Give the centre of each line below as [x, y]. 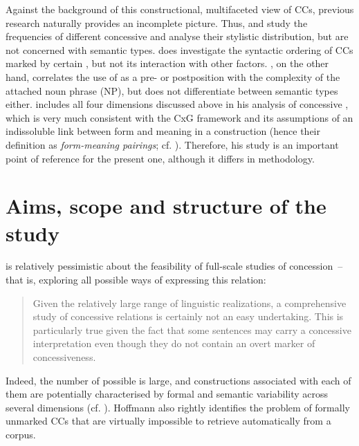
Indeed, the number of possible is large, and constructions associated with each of [178, 380]
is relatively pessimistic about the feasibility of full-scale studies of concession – [174, 266]
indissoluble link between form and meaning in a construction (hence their [163, 131]
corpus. [21, 434]
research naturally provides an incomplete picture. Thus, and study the [157, 22]
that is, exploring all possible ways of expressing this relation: [136, 280]
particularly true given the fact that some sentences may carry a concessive [192, 329]
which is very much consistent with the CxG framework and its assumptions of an [179, 117]
